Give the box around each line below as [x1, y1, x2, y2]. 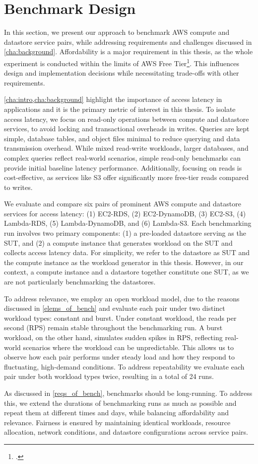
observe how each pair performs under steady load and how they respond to [4, 352, 235, 362]
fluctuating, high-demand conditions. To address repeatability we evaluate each [4, 361, 245, 371]
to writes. [4, 182, 33, 192]
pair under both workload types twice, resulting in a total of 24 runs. [4, 371, 214, 381]
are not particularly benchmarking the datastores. [4, 277, 156, 287]
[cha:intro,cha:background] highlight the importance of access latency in [4, 94, 222, 104]
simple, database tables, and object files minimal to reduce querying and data [4, 133, 240, 143]
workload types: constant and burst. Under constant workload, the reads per [4, 312, 237, 323]
